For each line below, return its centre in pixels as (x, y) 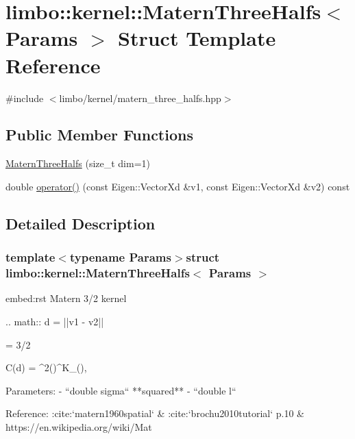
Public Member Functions (99, 135)
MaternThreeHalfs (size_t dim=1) (78, 163)
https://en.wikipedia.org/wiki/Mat (79, 426)
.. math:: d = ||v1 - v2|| (55, 321)
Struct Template (197, 38)
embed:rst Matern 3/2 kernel (66, 298)
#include (25, 98)
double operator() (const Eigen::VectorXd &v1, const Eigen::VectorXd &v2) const (178, 186)
